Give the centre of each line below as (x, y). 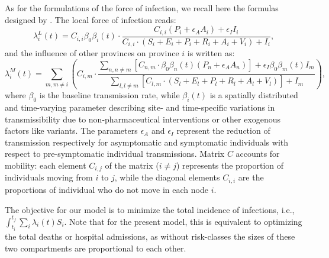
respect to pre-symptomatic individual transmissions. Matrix (115, 154)
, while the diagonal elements (167, 177)
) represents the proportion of (230, 165)
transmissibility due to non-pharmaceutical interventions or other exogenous (143, 119)
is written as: (211, 53)
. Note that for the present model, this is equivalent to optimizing (183, 221)
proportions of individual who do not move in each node (107, 189)
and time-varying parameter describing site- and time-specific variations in (140, 107)
